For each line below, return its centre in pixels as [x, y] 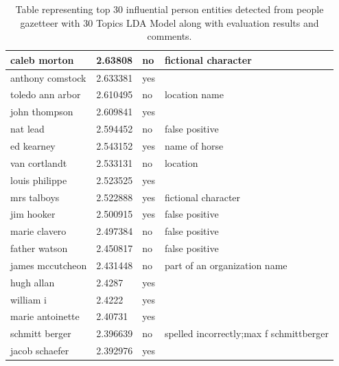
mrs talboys [35, 197]
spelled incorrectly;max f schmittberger [247, 333]
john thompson [42, 112]
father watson [39, 248]
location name [194, 94]
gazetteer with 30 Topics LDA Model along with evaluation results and [169, 22]
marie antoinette [45, 316]
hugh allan [33, 282]
